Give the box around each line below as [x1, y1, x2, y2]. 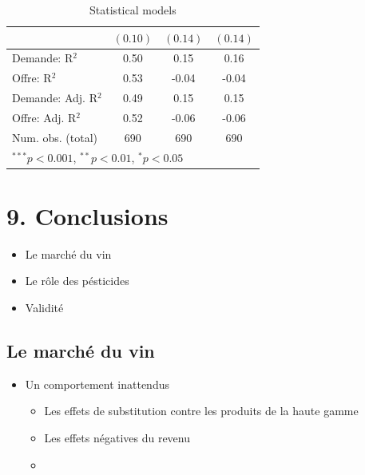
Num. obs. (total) [12, 129, 98, 145]
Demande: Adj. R [12, 89, 97, 106]
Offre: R [12, 69, 52, 86]
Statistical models [89, 2, 177, 18]
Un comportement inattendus [25, 375, 169, 392]
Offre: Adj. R [12, 109, 77, 125]
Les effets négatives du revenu [44, 429, 191, 446]
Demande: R [12, 49, 73, 66]
